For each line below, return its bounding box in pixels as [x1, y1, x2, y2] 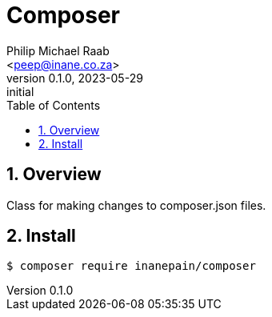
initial [6, 84, 34, 98]
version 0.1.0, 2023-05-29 [6, 70, 143, 85]
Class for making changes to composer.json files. [6, 198, 266, 212]
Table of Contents [6, 98, 101, 112]
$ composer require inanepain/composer [6, 259, 256, 273]
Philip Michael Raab [6, 43, 110, 58]
